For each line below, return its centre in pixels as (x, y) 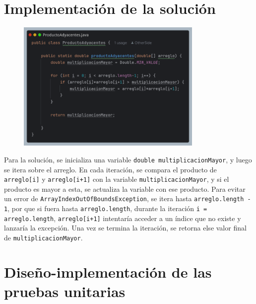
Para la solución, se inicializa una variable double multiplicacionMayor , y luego (128, 159)
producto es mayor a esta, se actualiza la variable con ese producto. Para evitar (125, 189)
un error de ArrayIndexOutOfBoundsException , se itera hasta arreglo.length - (128, 198)
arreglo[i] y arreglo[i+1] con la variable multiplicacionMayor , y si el (117, 179)
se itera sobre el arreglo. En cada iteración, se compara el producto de (110, 169)
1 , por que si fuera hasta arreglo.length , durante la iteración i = (106, 208)
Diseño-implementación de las (108, 271)
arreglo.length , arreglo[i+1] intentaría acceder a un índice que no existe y (123, 218)
